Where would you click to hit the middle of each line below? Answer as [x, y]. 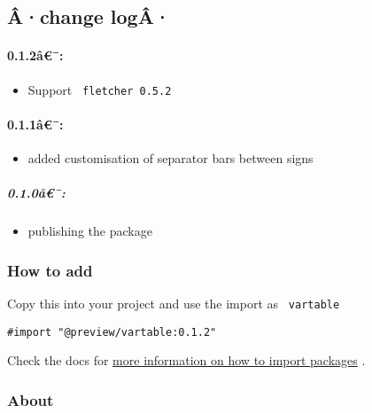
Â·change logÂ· [89, 16]
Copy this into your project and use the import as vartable [174, 303]
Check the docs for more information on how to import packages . [186, 360]
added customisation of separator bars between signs [170, 158]
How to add [50, 270]
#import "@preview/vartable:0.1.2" [112, 332]
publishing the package [90, 231]
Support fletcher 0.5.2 [100, 89]
